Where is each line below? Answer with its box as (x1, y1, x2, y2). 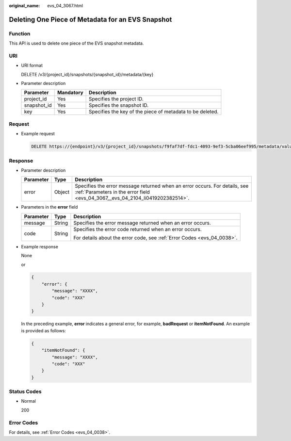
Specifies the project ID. (89, 96, 144, 102)
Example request (21, 131, 55, 137)
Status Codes (9, 388, 42, 395)
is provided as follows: (21, 327, 66, 333)
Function (9, 30, 31, 37)
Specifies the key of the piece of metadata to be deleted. (89, 108, 219, 115)
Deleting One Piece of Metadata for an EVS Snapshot (9, 15, 172, 24)
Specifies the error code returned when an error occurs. (73, 226, 202, 232)
